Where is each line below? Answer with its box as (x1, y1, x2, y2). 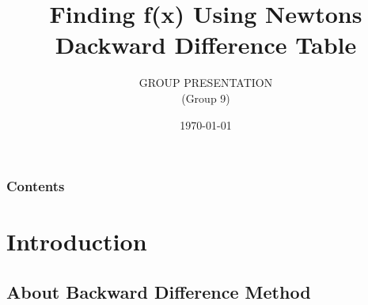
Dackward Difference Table (55, 28, 357, 61)
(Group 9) (181, 89, 230, 106)
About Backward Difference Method (6, 279, 311, 303)
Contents (6, 176, 65, 196)
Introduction (6, 225, 147, 258)
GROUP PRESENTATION (138, 74, 273, 91)
